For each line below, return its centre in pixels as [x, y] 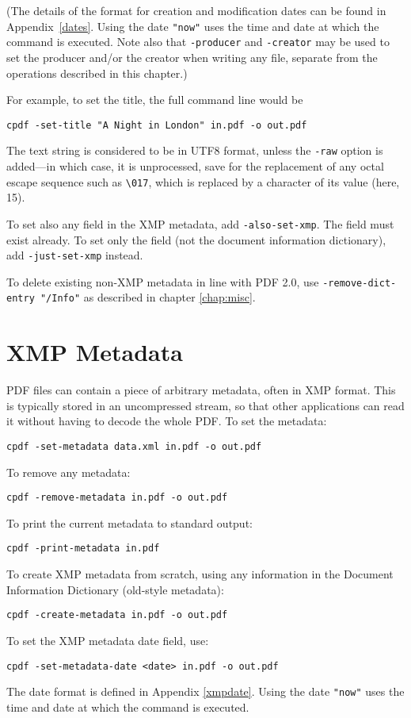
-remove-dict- [360, 283]
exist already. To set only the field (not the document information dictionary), [196, 239]
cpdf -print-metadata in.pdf [83, 549]
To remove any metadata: [68, 472]
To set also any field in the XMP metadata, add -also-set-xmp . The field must [200, 223]
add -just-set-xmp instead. [75, 255]
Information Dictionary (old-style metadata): [115, 589]
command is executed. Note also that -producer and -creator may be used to [198, 42]
